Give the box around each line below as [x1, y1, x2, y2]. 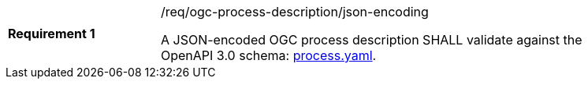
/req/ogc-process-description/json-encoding [161, 4, 429, 19]
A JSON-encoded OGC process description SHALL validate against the [161, 32, 582, 48]
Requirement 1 [8, 26, 95, 41]
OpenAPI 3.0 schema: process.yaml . [161, 48, 377, 63]
